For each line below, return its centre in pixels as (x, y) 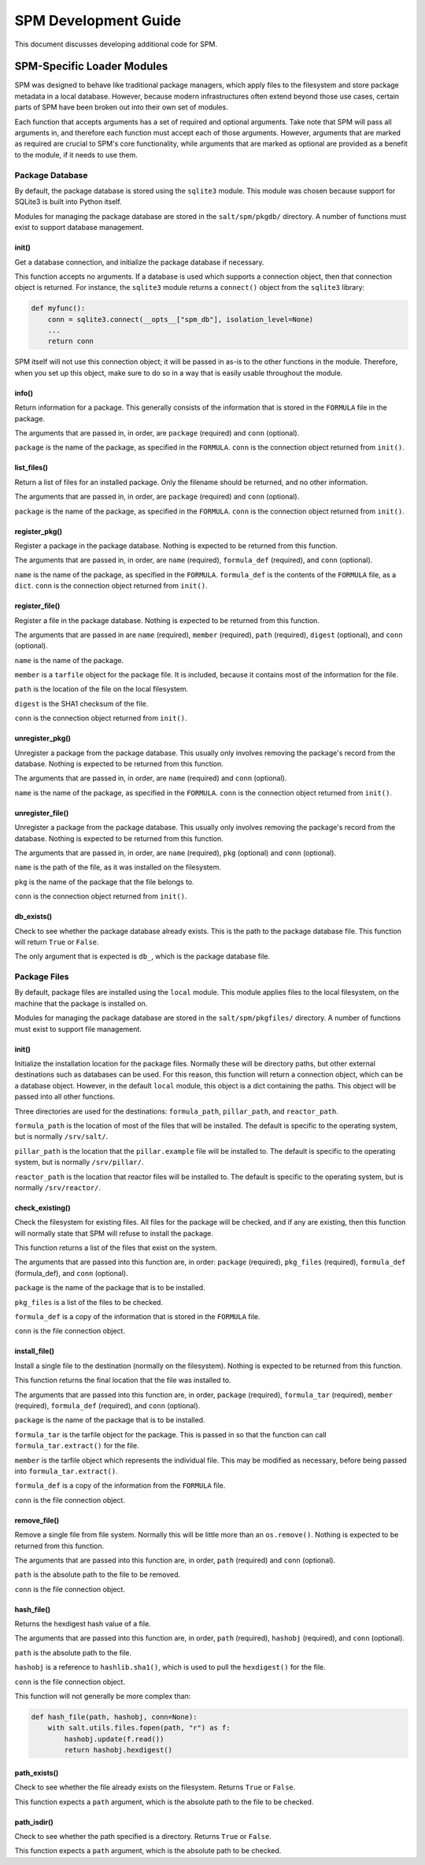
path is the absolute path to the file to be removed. (98, 1574)
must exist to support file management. (78, 1029)
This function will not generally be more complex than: (103, 1696)
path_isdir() (34, 1822)
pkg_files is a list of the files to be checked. (89, 1302)
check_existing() (42, 1207)
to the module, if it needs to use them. (76, 154)
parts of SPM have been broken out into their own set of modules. (121, 107)
